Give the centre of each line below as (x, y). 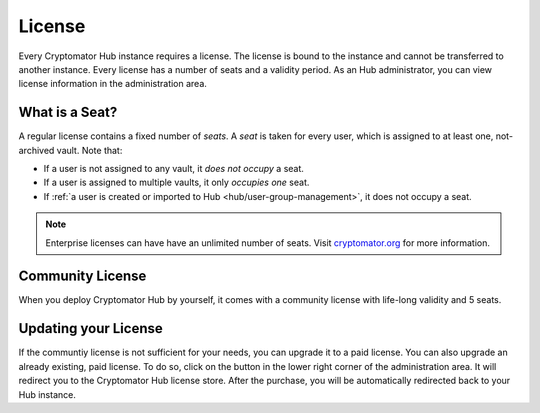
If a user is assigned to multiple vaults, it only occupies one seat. (176, 182)
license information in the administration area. (112, 84)
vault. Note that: (89, 150)
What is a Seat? (68, 112)
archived (36, 150)
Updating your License (91, 328)
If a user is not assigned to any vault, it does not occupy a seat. (174, 169)
